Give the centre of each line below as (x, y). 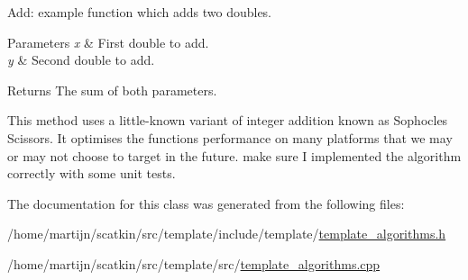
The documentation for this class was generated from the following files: (206, 203)
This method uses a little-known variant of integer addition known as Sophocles (228, 120)
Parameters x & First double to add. (108, 42)
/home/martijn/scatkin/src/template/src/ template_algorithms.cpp (194, 263)
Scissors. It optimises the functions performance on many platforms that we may (230, 137)
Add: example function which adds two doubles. (140, 12)
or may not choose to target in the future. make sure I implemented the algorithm (234, 155)
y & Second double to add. (81, 60)
